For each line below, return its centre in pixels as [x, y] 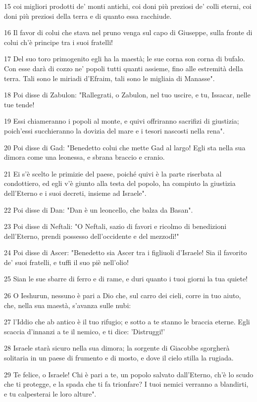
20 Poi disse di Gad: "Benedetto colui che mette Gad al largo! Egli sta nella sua [125, 147]
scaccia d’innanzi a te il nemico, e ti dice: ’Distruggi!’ [85, 331]
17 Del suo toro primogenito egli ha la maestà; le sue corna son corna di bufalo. [125, 59]
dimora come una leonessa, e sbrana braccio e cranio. [84, 157]
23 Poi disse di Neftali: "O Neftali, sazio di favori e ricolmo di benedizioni [115, 226]
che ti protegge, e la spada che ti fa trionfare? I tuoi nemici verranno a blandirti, [126, 384]
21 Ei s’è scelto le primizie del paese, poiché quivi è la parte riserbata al [113, 173]
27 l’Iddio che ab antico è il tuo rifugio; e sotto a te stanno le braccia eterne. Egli [127, 322]
